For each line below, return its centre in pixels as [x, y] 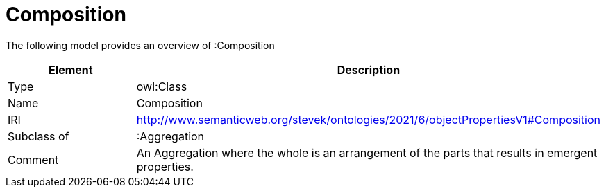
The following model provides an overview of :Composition [140, 45]
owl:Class [162, 86]
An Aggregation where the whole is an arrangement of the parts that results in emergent [367, 153]
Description [369, 70]
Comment [33, 159]
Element [71, 70]
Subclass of [39, 136]
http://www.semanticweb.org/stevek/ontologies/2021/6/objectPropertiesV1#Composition [368, 119]
